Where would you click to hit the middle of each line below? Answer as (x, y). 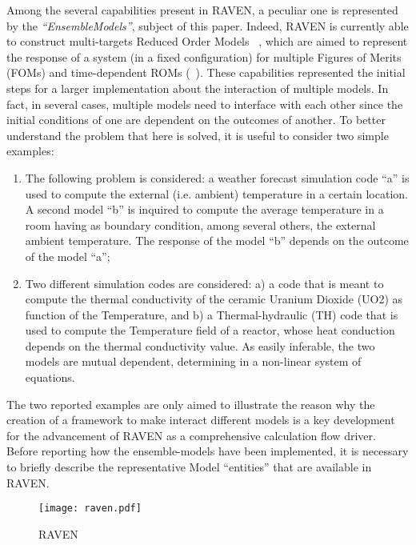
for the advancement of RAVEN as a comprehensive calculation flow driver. (191, 435)
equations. (50, 377)
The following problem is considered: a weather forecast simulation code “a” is (217, 177)
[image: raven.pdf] (90, 509)
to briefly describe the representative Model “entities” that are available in (189, 467)
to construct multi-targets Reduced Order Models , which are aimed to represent (207, 41)
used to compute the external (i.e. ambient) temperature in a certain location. (216, 193)
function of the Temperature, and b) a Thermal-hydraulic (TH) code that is (212, 314)
